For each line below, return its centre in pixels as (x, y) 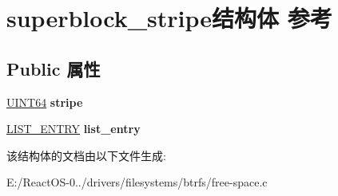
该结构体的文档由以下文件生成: (86, 155)
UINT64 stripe (45, 102)
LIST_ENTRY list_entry (74, 129)
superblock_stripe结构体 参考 (169, 18)
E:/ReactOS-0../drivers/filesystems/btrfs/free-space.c (137, 182)
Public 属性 (54, 68)
